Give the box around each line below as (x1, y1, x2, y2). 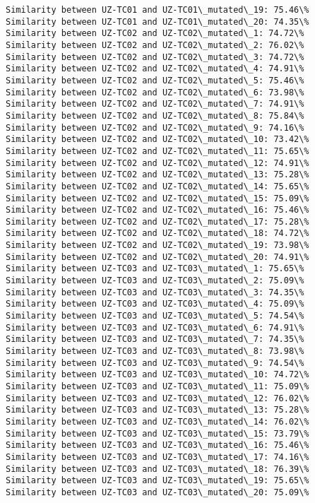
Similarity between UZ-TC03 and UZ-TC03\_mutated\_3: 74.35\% (6, 287, 304, 297)
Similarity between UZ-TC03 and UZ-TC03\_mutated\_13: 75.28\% (6, 405, 309, 415)
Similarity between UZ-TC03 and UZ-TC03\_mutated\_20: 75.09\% (6, 487, 309, 497)
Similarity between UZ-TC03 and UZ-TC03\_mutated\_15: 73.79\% (6, 428, 309, 439)
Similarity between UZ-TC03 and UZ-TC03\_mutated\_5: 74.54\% (6, 311, 304, 321)
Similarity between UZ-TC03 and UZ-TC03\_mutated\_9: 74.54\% (6, 357, 304, 368)
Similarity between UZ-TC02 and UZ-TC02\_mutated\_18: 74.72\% (6, 228, 309, 239)
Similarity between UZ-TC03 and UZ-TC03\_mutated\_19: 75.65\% (6, 475, 309, 486)
